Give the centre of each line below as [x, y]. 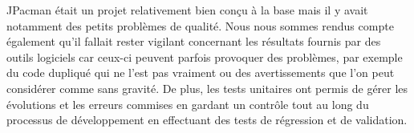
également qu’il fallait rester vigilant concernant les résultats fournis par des [194, 41]
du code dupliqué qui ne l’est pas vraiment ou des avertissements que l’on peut [201, 73]
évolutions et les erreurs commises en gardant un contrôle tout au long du [188, 104]
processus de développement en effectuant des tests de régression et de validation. [207, 120]
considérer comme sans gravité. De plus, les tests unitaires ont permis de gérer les [207, 88]
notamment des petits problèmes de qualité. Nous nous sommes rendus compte [200, 25]
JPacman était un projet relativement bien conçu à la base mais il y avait [187, 10]
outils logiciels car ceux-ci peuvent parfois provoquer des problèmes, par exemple [205, 56]
